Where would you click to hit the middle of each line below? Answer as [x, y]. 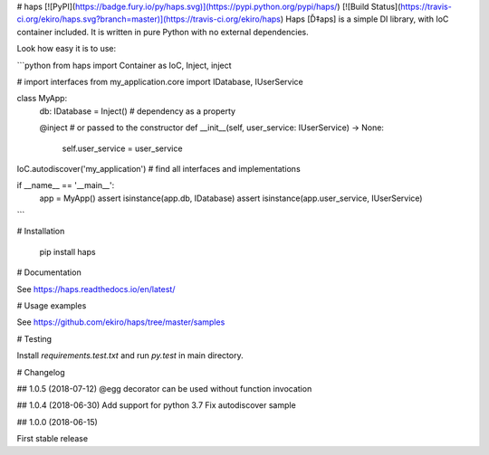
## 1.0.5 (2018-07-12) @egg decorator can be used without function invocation [164, 388]
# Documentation [49, 272]
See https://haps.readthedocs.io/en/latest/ [96, 289]
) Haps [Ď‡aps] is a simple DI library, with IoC [364, 19]
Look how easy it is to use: [67, 49]
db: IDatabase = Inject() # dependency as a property [137, 111]
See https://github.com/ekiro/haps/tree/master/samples [121, 322]
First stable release [53, 439]
